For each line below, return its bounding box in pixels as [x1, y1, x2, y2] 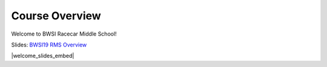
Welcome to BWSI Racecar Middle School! [11, 30, 117, 37]
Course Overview [11, 9, 101, 22]
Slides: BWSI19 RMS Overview [11, 41, 87, 48]
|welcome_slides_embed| [11, 52, 74, 60]
